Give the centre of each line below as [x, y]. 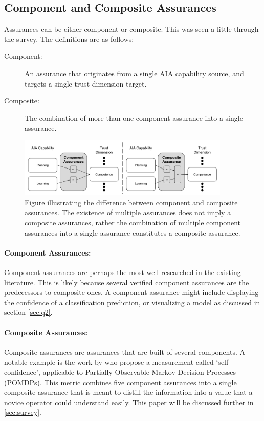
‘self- [223, 362]
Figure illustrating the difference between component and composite [131, 202]
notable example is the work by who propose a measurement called [109, 362]
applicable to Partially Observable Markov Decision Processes [139, 372]
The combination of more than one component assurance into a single [134, 118]
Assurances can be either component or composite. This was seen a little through [131, 29]
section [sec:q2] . [28, 312]
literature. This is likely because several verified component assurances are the [127, 282]
